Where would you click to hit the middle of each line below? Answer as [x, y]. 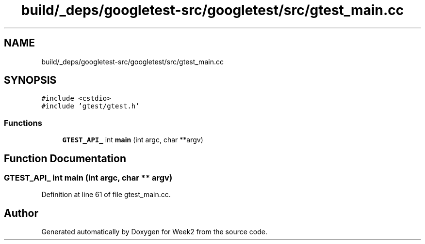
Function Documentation [65, 158]
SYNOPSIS [30, 80]
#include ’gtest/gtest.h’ [90, 106]
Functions [23, 123]
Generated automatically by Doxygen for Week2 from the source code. [154, 232]
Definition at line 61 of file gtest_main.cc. [106, 195]
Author [21, 213]
